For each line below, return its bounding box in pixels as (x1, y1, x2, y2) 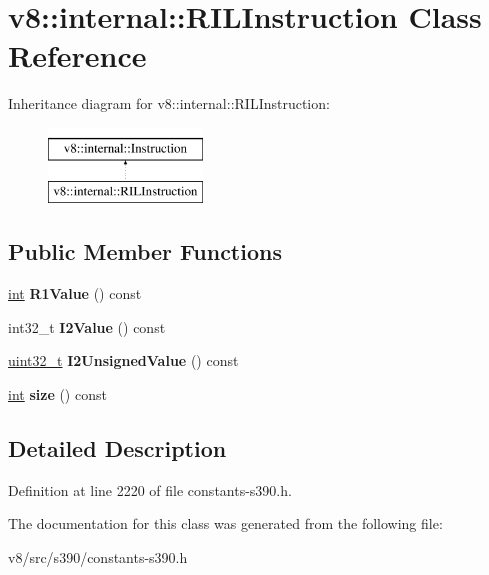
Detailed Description (8, 433, 227, 464)
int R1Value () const (8, 283, 142, 304)
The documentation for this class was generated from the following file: (8, 513, 443, 534)
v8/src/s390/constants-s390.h (8, 547, 188, 568)
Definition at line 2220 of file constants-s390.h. (8, 479, 292, 500)
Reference (8, 35, 147, 76)
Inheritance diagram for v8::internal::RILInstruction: (8, 93, 330, 114)
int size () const (8, 384, 107, 405)
